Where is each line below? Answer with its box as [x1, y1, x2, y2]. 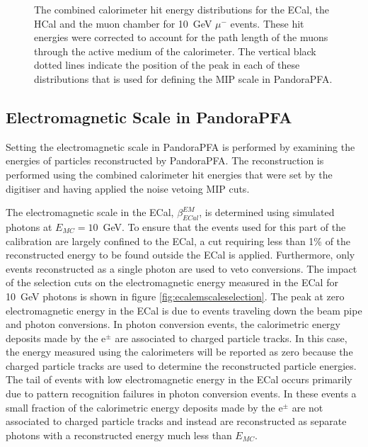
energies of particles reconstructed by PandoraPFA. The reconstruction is [6, 153, 324, 168]
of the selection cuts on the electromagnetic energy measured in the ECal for [6, 275, 338, 290]
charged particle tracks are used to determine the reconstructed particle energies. [6, 358, 357, 373]
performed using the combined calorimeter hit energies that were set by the [6, 166, 333, 181]
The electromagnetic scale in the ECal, [6, 205, 174, 220]
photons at [6, 219, 52, 234]
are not [292, 400, 323, 414]
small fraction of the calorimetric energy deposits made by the [6, 400, 275, 414]
